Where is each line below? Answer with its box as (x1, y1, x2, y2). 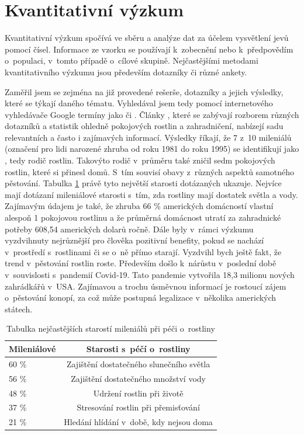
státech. (5, 302, 33, 315)
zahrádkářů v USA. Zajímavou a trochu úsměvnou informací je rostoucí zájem (5, 280, 286, 292)
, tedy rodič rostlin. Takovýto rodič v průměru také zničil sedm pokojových (5, 154, 275, 166)
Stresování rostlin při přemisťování (77, 401, 200, 413)
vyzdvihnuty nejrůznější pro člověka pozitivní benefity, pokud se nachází (5, 234, 264, 246)
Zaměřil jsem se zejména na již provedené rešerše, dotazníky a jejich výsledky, (5, 85, 284, 98)
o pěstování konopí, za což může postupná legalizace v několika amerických (5, 291, 277, 304)
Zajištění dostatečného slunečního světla (66, 357, 210, 370)
